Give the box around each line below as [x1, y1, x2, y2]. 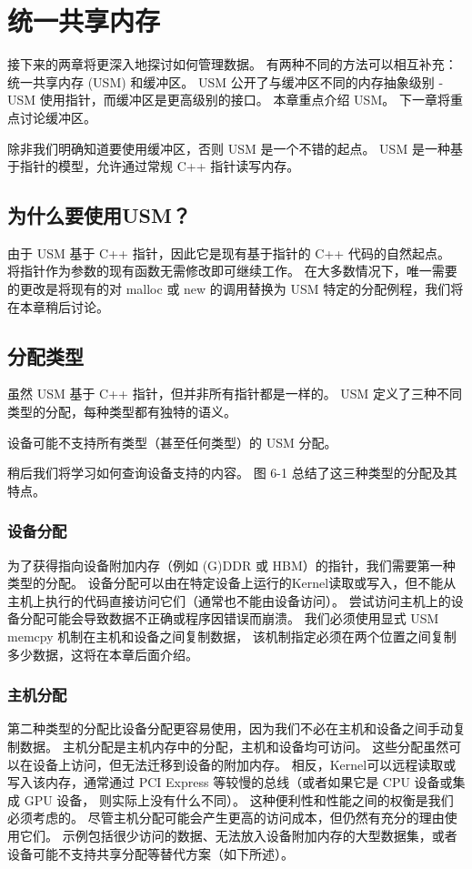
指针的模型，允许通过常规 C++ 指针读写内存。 [19, 157, 300, 176]
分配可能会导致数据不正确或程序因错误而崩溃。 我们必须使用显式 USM [19, 609, 439, 628]
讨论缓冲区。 [19, 107, 96, 126]
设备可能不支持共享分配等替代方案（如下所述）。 [7, 844, 294, 863]
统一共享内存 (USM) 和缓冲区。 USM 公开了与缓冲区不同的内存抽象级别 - [7, 72, 444, 91]
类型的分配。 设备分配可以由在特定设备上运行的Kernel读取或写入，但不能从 [7, 573, 457, 592]
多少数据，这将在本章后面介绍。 [7, 644, 198, 663]
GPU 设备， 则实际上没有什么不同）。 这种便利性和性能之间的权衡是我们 [24, 790, 454, 809]
